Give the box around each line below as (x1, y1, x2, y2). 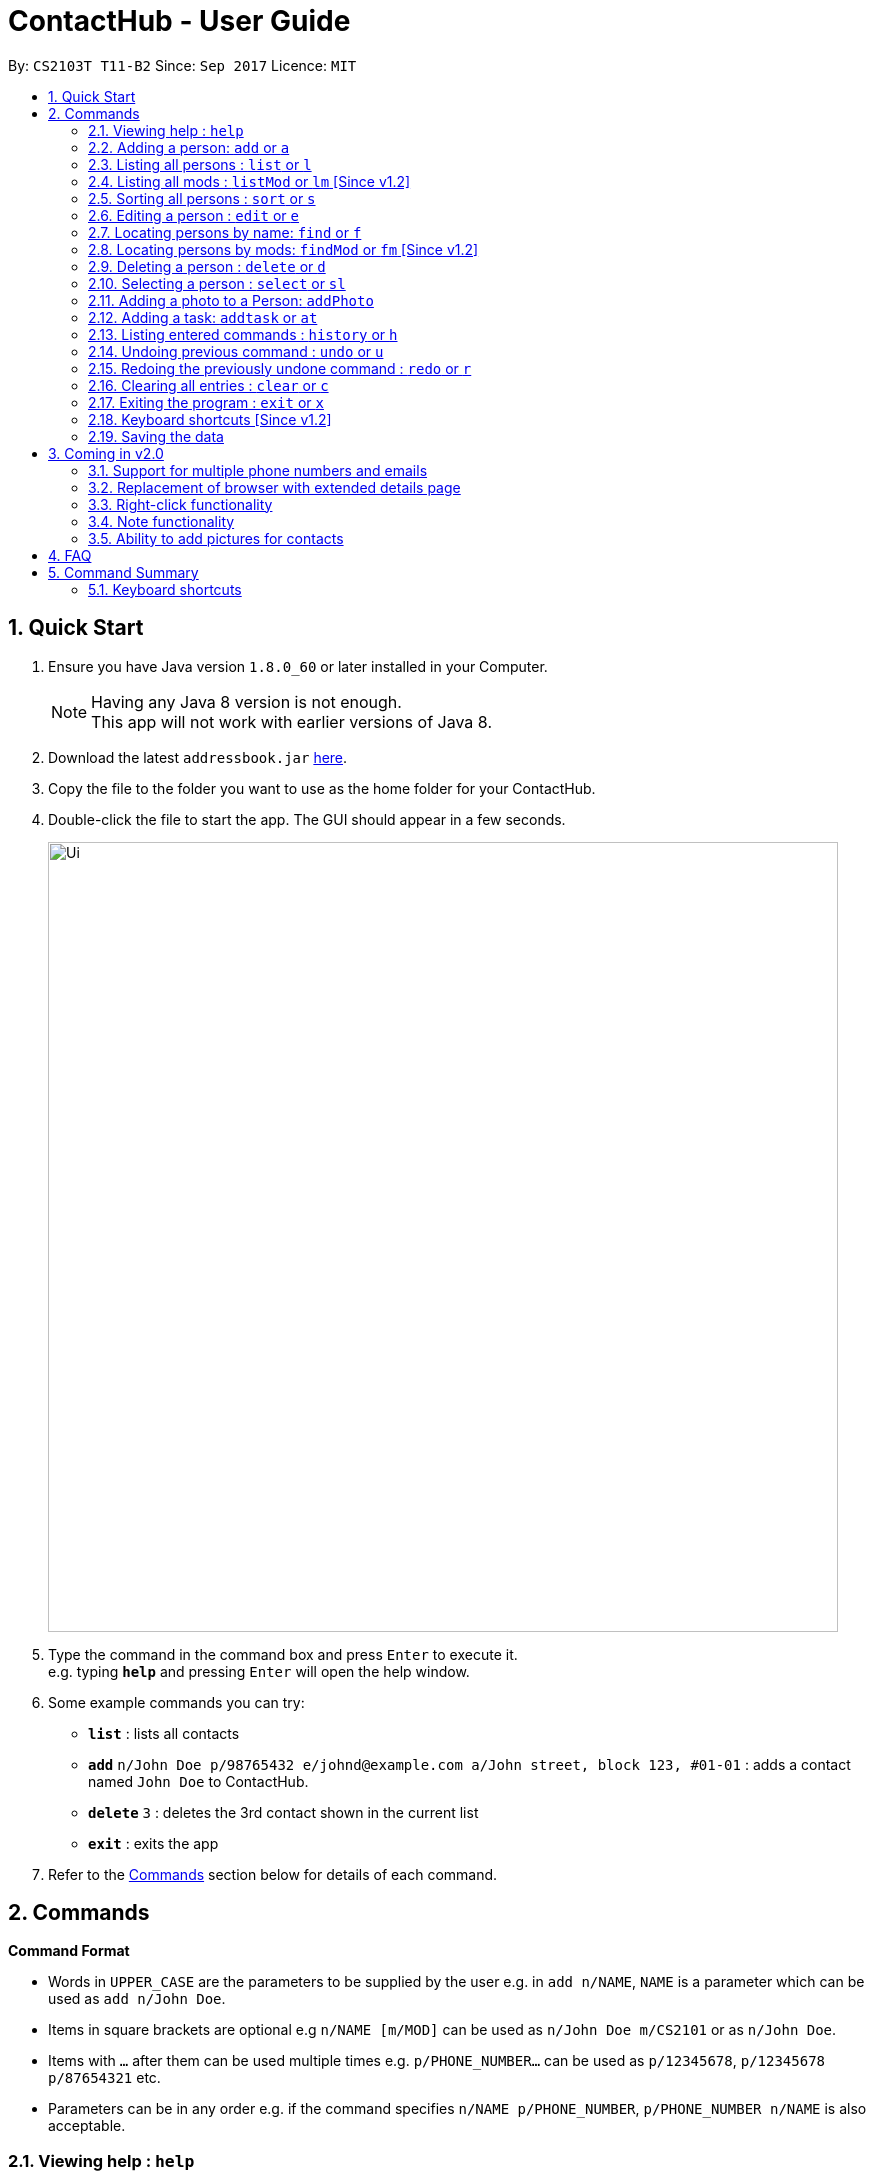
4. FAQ (48, 546, 92, 564)
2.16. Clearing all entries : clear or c (88, 376, 329, 394)
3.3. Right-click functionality (88, 495, 273, 513)
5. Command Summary (48, 563, 199, 581)
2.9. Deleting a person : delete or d (88, 257, 326, 275)
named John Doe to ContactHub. (88, 1772, 309, 1790)
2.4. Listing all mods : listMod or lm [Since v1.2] (88, 172, 411, 190)
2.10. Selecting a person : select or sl (88, 274, 346, 292)
